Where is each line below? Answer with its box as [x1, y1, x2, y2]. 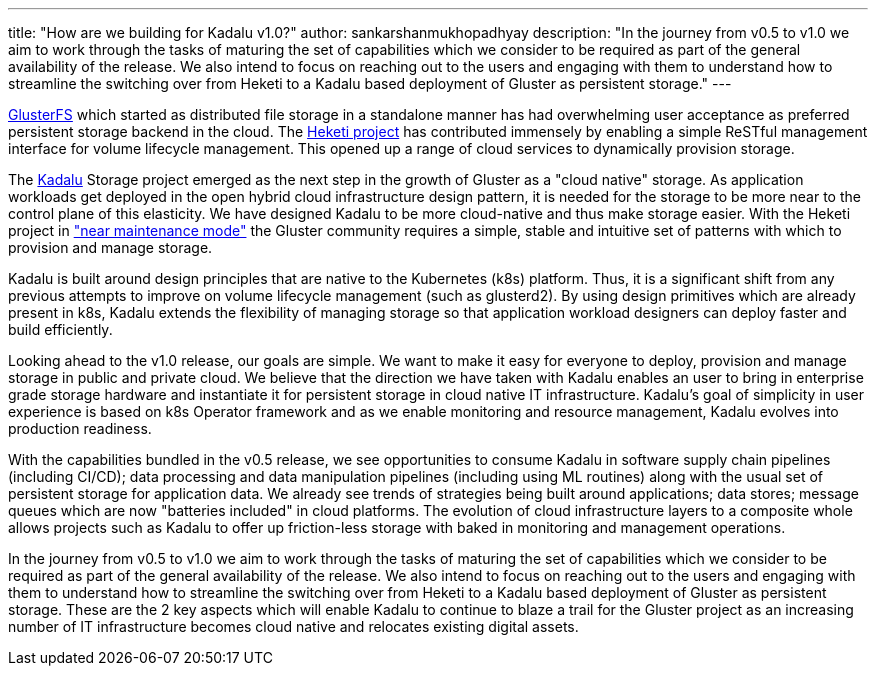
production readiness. [8, 420, 152, 437]
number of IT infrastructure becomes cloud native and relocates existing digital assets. [8, 618, 579, 635]
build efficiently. [8, 321, 113, 338]
